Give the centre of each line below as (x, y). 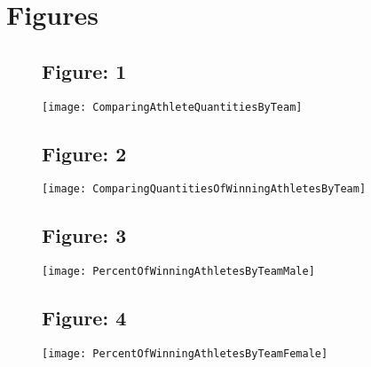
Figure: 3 (84, 235)
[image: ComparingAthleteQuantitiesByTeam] (172, 107)
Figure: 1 (84, 70)
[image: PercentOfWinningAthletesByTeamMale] (178, 272)
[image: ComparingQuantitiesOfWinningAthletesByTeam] (204, 189)
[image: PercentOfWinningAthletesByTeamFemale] (185, 354)
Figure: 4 (84, 318)
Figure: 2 (84, 153)
